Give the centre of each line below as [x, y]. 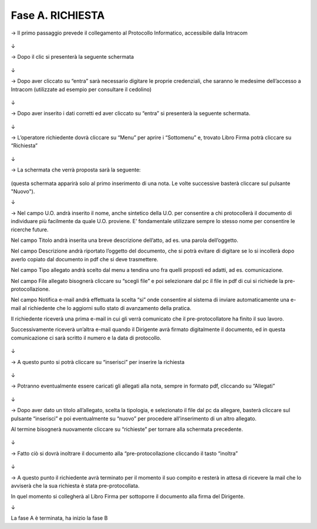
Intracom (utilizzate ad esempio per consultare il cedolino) [81, 89]
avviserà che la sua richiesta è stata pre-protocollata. [75, 486]
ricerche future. [30, 230]
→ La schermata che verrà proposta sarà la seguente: [76, 170]
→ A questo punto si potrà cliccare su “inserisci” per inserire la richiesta [98, 362]
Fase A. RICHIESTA [58, 15]
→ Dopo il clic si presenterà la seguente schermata [72, 57]
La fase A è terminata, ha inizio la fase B [59, 518]
